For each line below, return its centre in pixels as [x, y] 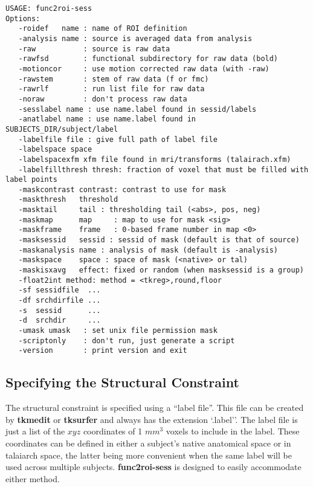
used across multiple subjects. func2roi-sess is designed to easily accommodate [153, 467]
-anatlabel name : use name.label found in [107, 119]
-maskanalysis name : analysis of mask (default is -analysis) [148, 250]
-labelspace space [55, 150]
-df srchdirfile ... [60, 301]
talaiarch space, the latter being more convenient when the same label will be [149, 455]
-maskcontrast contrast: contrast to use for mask [122, 189]
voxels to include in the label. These [233, 431]
